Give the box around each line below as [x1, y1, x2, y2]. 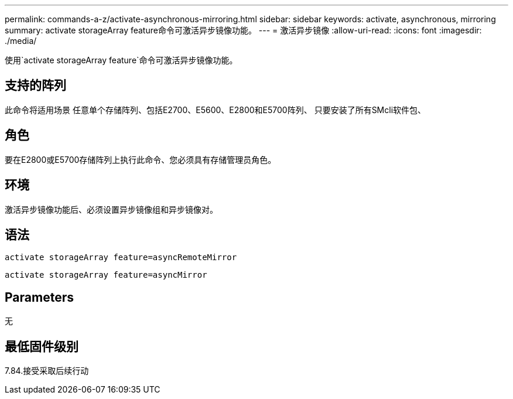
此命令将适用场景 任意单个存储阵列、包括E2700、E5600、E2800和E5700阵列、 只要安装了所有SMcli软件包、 [5, 104, 426, 115]
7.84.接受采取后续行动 [5, 366, 89, 376]
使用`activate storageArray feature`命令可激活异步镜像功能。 [5, 55, 238, 65]
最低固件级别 [5, 339, 78, 354]
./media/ [5, 36, 37, 46]
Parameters [5, 289, 74, 305]
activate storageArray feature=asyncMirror [5, 270, 207, 280]
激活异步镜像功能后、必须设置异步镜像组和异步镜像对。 [5, 204, 218, 214]
